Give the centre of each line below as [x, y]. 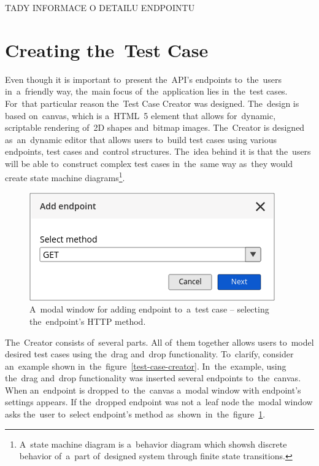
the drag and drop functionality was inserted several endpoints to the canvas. [153, 378]
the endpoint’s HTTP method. [88, 321]
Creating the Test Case [107, 49]
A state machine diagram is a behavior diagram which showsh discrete [153, 444]
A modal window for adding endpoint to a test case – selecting [149, 309]
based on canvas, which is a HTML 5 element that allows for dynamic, [140, 115]
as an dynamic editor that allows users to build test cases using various [141, 139]
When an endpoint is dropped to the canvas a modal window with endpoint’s [153, 390]
